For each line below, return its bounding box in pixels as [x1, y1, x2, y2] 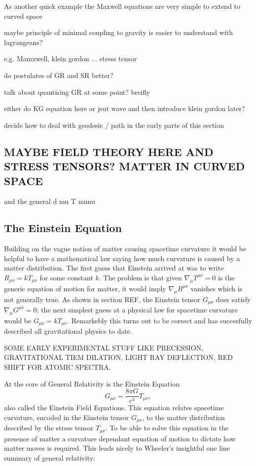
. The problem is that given [99, 272, 182, 282]
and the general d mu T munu [4, 196, 95, 206]
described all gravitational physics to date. [4, 326, 132, 336]
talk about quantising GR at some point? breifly [4, 86, 150, 97]
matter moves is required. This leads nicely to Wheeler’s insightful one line [4, 443, 230, 453]
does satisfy [216, 294, 251, 304]
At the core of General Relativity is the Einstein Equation [4, 378, 180, 388]
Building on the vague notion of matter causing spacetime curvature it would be [4, 243, 247, 254]
